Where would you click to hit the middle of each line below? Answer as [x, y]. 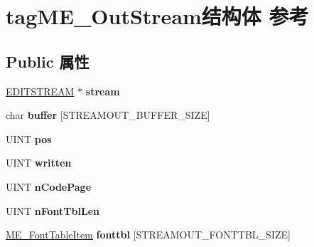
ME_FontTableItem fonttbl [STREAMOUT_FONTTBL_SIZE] [148, 235]
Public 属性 [48, 61]
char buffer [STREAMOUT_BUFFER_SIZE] [108, 115]
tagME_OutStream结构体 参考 [157, 16]
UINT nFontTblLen [53, 210]
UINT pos [29, 138]
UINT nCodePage [49, 186]
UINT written [39, 163]
